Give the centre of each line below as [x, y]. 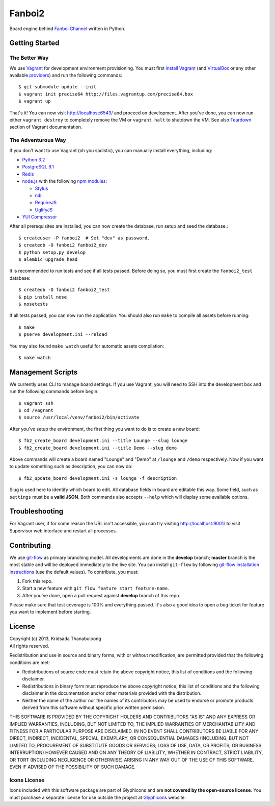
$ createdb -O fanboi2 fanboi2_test [64, 290]
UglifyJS [44, 210]
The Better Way [29, 58]
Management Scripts [44, 372]
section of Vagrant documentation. [46, 127]
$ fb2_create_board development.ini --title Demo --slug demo [98, 448]
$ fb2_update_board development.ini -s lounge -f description [98, 478]
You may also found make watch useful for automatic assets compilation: [87, 346]
